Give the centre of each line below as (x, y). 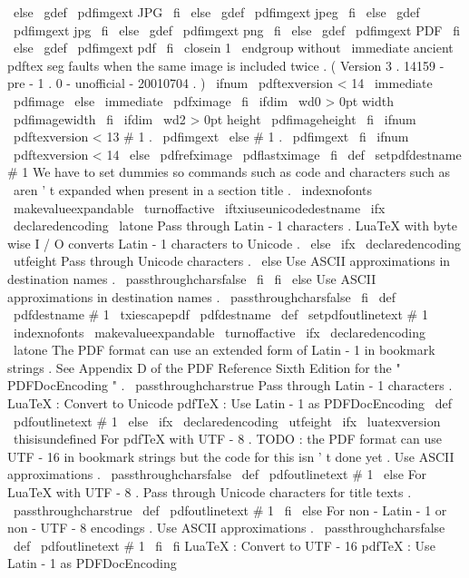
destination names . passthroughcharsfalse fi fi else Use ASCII (192, 278)
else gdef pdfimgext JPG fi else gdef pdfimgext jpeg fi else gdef (216, 12)
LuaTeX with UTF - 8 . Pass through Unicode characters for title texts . (210, 492)
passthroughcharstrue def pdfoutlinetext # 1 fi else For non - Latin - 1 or (230, 509)
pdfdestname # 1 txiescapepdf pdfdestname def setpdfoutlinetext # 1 (220, 314)
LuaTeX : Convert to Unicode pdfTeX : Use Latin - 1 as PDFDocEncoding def (230, 403)
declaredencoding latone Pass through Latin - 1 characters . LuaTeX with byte (235, 225)
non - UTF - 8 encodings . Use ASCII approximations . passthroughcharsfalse (226, 528)
